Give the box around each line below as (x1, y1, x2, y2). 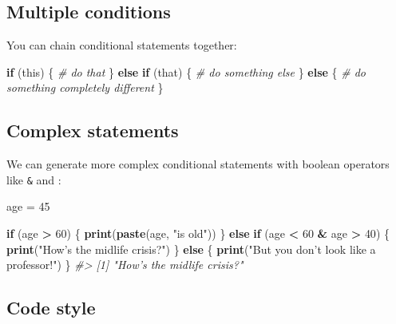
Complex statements (6, 118, 179, 143)
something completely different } (6, 79, 164, 96)
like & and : (6, 171, 61, 188)
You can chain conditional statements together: (6, 37, 237, 53)
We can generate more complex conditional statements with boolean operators (6, 156, 390, 172)
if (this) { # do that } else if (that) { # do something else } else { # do (6, 63, 366, 80)
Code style (6, 295, 96, 320)
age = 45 (6, 198, 50, 215)
